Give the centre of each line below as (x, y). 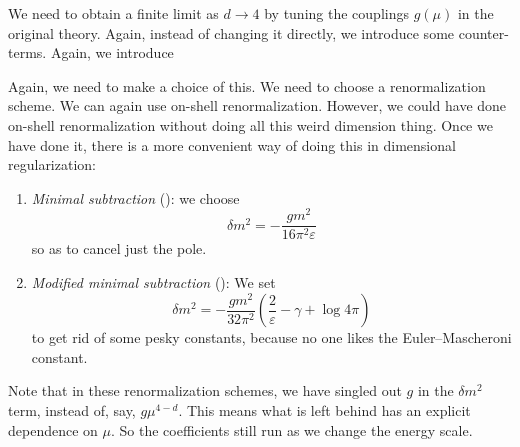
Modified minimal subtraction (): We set (153, 282)
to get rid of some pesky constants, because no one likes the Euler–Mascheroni (271, 337)
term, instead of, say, (72, 410)
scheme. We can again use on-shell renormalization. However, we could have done (257, 105)
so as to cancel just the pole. (119, 248)
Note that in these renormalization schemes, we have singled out (205, 390)
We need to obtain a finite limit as (113, 13)
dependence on (53, 429)
